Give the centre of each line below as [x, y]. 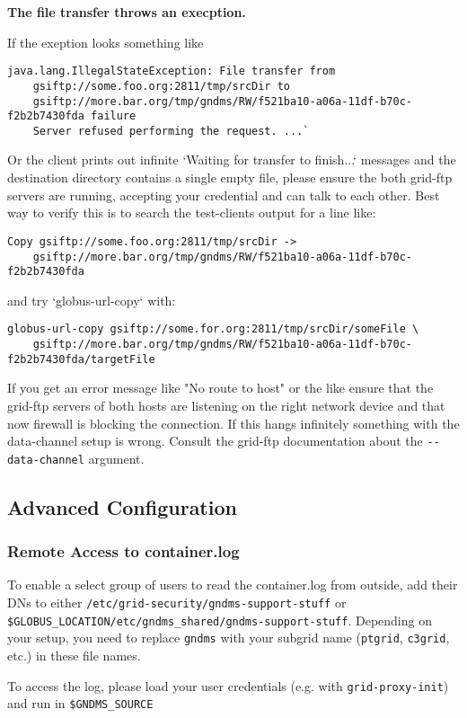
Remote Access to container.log [123, 551]
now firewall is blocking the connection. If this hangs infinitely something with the [233, 423]
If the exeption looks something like [106, 42]
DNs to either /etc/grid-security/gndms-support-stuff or [177, 603]
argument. [116, 458]
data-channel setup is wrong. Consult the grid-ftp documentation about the [215, 441]
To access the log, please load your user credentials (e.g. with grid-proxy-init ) [228, 685]
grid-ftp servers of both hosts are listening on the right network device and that [226, 405]
